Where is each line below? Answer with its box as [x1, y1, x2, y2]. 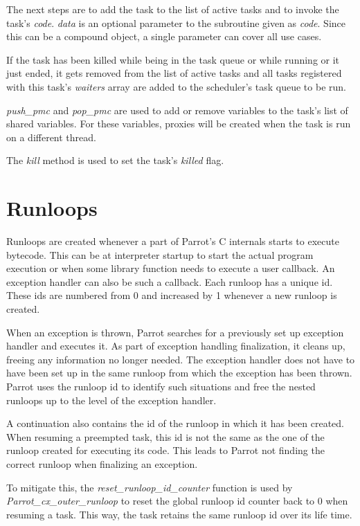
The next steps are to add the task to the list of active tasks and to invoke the [6, 2, 339, 16]
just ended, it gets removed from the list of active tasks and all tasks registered [6, 66, 342, 80]
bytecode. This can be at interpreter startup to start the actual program [6, 247, 314, 262]
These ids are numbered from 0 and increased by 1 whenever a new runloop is [6, 288, 337, 302]
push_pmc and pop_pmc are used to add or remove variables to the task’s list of [6, 102, 348, 117]
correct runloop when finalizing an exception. [6, 456, 198, 471]
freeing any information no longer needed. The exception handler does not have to [6, 352, 355, 366]
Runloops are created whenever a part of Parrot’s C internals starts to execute [6, 234, 339, 248]
